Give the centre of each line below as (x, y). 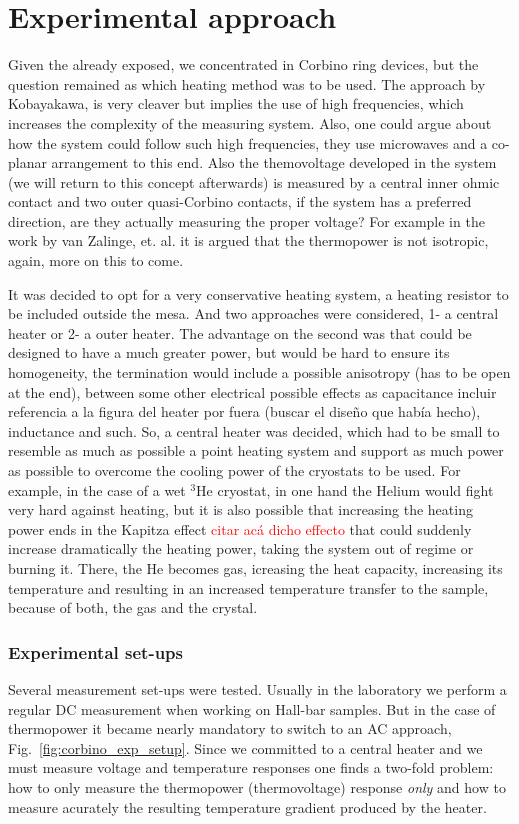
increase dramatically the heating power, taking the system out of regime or (241, 548)
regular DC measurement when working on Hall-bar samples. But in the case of (252, 708)
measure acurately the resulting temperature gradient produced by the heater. (247, 806)
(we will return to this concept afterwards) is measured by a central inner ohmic (254, 181)
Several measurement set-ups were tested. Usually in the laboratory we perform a (257, 688)
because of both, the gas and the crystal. (133, 607)
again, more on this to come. (96, 260)
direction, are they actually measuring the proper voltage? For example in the (246, 220)
